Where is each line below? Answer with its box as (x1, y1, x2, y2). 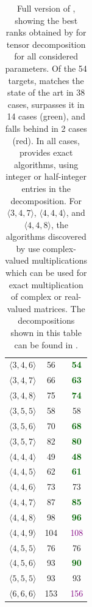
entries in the (21, 181, 71, 194)
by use (16, 242, 40, 254)
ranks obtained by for (5, 26, 87, 39)
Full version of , (16, 2, 76, 14)
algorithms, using (14, 158, 79, 170)
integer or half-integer (5, 170, 87, 183)
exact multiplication (9, 278, 83, 291)
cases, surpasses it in (7, 97, 85, 110)
